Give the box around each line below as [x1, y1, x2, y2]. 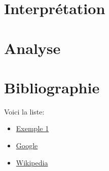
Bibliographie [4, 77, 100, 97]
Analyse [4, 37, 61, 58]
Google [16, 140, 38, 151]
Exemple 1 [16, 123, 49, 134]
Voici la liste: [4, 106, 45, 117]
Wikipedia [16, 157, 48, 167]
